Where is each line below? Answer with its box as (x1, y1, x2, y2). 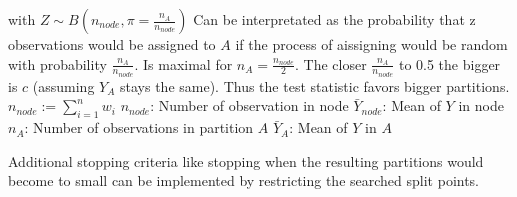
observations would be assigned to (8, 34, 216, 54)
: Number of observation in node (150, 95, 349, 116)
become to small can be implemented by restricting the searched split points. (8, 170, 480, 191)
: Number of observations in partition (24, 117, 254, 138)
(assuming (32, 75, 95, 96)
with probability (8, 53, 107, 74)
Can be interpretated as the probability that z (193, 9, 476, 29)
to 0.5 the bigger (398, 53, 501, 74)
